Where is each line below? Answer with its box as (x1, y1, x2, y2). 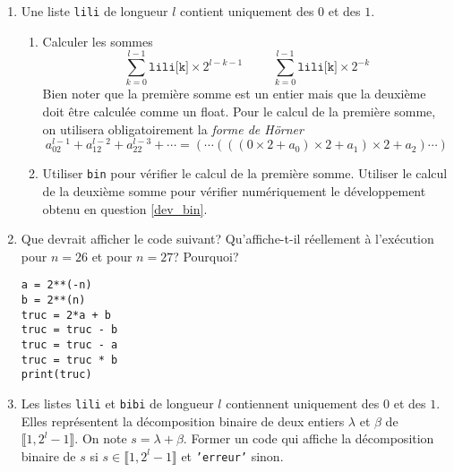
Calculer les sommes (42, 31, 153, 50)
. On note (74, 429, 127, 448)
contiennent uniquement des (226, 394, 380, 413)
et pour (91, 246, 133, 265)
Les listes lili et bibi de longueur (21, 394, 214, 413)
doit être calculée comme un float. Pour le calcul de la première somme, (42, 101, 436, 120)
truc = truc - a (21, 339, 118, 352)
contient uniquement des (180, 2, 314, 20)
